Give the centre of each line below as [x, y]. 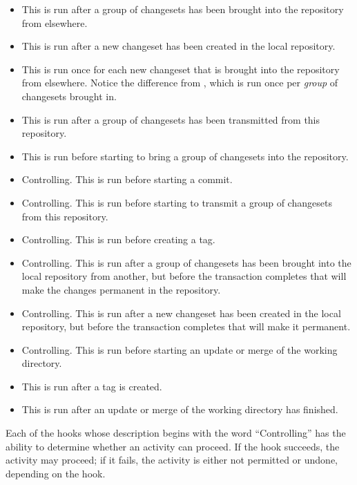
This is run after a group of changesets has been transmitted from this [171, 119]
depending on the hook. [56, 473]
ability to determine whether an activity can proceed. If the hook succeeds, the [173, 446]
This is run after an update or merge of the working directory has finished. [180, 409]
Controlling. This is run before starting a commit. [127, 179]
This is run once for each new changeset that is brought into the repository [181, 69]
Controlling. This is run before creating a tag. [118, 239]
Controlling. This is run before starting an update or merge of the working [180, 349]
